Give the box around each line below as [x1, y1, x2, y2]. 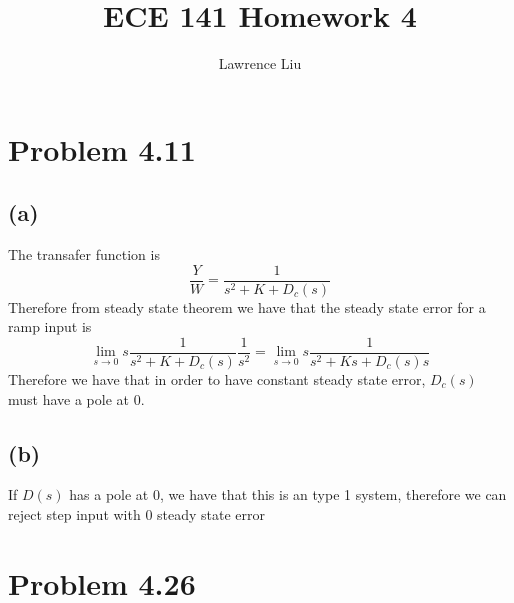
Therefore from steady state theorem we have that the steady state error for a [8, 296, 486, 317]
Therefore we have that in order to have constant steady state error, [8, 369, 426, 390]
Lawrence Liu [218, 53, 302, 74]
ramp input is [8, 316, 92, 337]
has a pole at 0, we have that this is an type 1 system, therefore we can [69, 484, 507, 505]
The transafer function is [8, 244, 160, 265]
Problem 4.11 [8, 128, 196, 169]
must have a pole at [8, 388, 130, 409]
